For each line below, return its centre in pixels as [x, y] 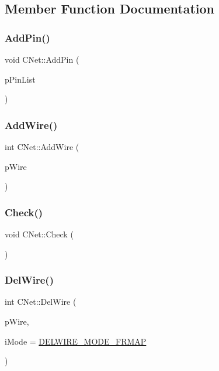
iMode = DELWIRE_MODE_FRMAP [76, 341]
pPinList [20, 79]
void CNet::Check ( [39, 234]
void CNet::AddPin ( [42, 59]
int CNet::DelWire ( [41, 302]
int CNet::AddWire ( [42, 147]
